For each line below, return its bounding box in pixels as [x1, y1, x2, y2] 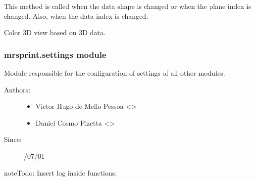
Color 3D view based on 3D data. [4, 27, 105, 38]
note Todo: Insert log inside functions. [4, 167, 117, 178]
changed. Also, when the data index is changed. [4, 10, 149, 21]
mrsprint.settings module [4, 48, 106, 60]
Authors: [4, 84, 31, 94]
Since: [4, 134, 22, 144]
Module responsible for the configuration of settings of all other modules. [4, 68, 225, 78]
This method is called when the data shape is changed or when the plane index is [4, 1, 251, 11]
